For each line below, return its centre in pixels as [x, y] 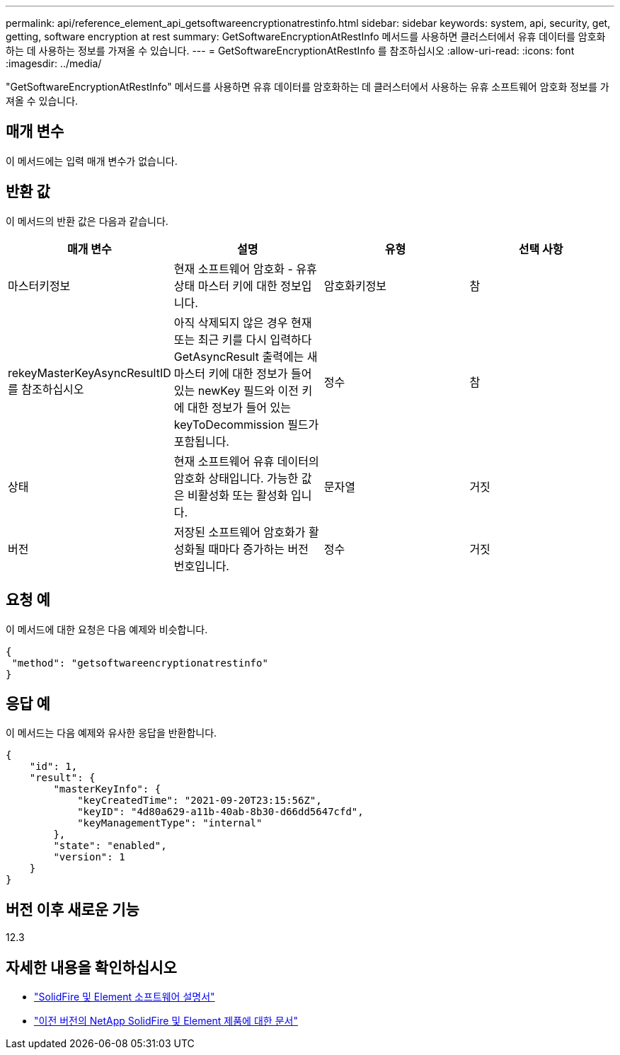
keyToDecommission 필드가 [246, 424]
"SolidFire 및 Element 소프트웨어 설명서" [125, 997]
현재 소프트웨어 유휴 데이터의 [246, 461]
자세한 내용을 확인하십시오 [91, 967]
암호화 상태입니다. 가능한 [236, 478]
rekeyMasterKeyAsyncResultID [90, 373]
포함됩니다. [201, 441]
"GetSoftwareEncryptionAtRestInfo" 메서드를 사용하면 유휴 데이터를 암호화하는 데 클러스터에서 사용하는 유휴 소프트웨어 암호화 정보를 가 [308, 87]
